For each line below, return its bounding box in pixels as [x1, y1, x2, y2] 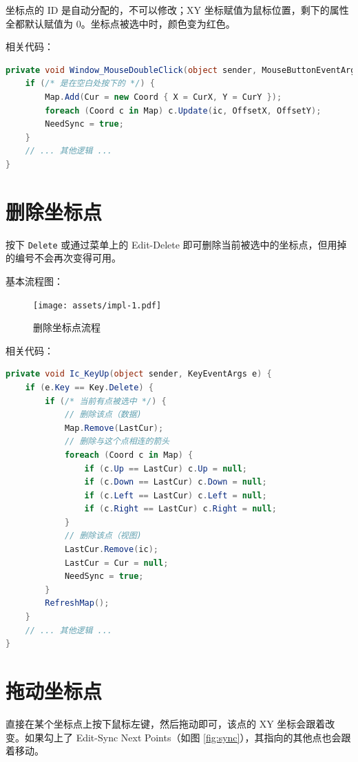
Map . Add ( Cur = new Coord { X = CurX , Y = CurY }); [45, 92, 282, 102]
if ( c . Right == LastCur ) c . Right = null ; [84, 504, 277, 514]
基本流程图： [6, 273, 63, 288]
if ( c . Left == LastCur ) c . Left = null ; [84, 490, 267, 500]
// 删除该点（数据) [64, 410, 142, 420]
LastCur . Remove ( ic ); [64, 544, 158, 555]
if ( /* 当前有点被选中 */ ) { [45, 396, 167, 406]
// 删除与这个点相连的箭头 [64, 436, 170, 447]
